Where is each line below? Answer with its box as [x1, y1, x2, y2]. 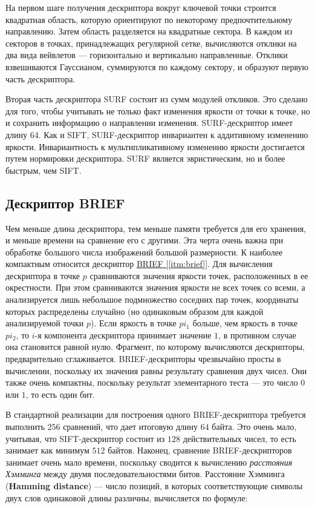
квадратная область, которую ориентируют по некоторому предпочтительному [5, 13, 293, 25]
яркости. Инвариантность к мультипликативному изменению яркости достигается [5, 140, 305, 153]
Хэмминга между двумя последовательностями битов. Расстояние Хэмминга [5, 467, 285, 480]
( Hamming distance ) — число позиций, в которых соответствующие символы [5, 479, 303, 492]
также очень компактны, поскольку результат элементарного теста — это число [5, 376, 298, 389]
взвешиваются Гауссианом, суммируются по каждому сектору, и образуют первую [5, 60, 309, 73]
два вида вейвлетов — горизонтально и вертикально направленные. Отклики [5, 48, 288, 61]
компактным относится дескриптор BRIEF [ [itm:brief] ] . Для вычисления [5, 257, 273, 270]
